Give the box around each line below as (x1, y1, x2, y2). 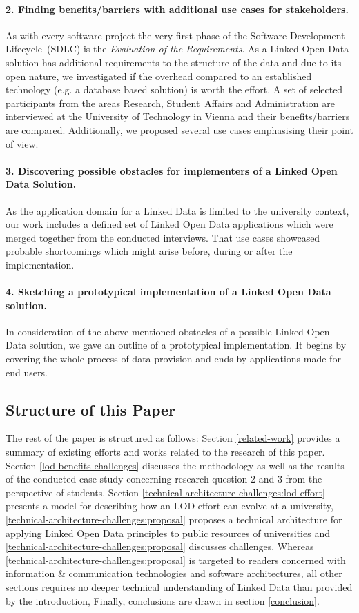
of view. (6, 136, 39, 150)
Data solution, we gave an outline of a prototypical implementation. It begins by (6, 338, 347, 352)
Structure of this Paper (6, 398, 176, 420)
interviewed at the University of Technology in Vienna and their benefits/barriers (6, 109, 350, 124)
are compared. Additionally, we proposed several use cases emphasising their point (6, 122, 353, 137)
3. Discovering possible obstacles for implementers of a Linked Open (6, 163, 338, 177)
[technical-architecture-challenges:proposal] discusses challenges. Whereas (6, 539, 314, 554)
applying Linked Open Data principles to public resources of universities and (6, 525, 330, 540)
